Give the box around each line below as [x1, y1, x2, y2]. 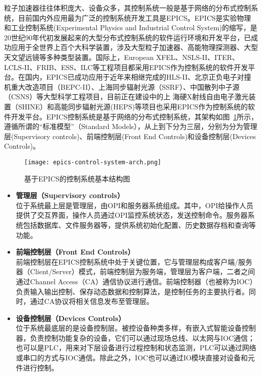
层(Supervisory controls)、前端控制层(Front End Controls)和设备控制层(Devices [4, 131, 256, 141]
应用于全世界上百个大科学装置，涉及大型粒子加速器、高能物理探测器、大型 [11, 42, 258, 52]
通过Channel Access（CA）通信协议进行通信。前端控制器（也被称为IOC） [16, 276, 257, 286]
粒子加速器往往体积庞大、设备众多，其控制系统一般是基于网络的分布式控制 [4, 3, 251, 13]
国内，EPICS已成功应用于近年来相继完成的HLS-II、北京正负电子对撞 [25, 72, 251, 82]
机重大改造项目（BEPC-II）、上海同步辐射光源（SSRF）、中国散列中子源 [4, 81, 240, 92]
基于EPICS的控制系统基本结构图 [24, 173, 130, 183]
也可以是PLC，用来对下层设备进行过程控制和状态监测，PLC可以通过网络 [16, 342, 256, 353]
